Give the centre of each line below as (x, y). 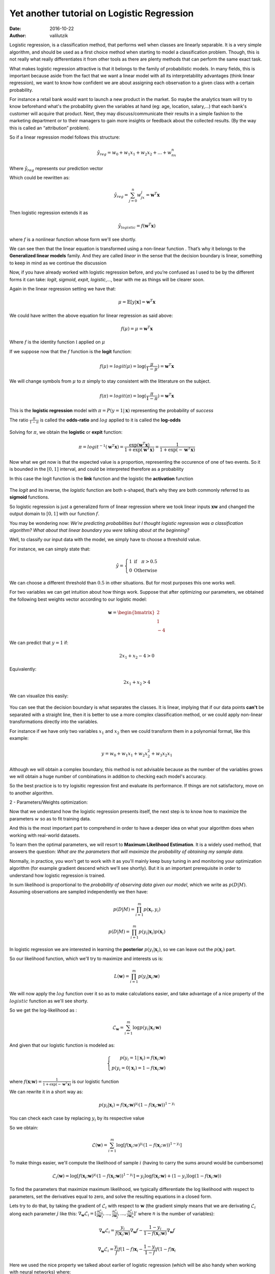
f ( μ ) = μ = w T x (137, 328)
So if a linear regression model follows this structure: (65, 137)
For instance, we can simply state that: (50, 549)
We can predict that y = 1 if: (39, 643)
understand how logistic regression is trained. (57, 875)
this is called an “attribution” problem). (50, 128)
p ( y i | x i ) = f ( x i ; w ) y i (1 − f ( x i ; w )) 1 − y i (137, 1105)
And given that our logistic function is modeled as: (62, 1045)
